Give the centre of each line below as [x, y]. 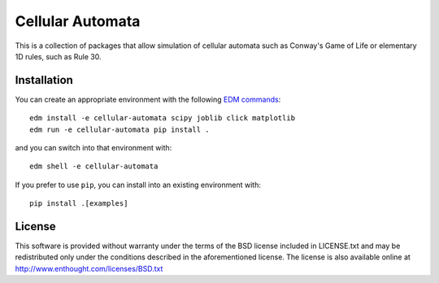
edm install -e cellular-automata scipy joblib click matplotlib [163, 118]
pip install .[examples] [79, 204]
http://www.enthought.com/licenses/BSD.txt [89, 268]
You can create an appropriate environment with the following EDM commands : [148, 99]
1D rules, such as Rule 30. [58, 56]
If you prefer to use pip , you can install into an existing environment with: [138, 185]
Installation [44, 80]
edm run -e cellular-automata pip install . [120, 129]
